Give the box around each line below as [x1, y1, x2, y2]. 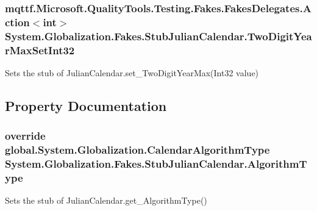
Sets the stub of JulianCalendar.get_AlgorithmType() [5, 194, 207, 207]
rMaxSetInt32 [5, 42, 75, 57]
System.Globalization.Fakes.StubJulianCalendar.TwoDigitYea [5, 28, 312, 43]
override [5, 128, 46, 143]
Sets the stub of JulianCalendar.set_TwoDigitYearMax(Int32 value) [5, 66, 259, 79]
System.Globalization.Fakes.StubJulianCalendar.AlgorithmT [5, 156, 307, 171]
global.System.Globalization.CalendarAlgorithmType [5, 142, 270, 157]
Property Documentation [5, 96, 167, 115]
